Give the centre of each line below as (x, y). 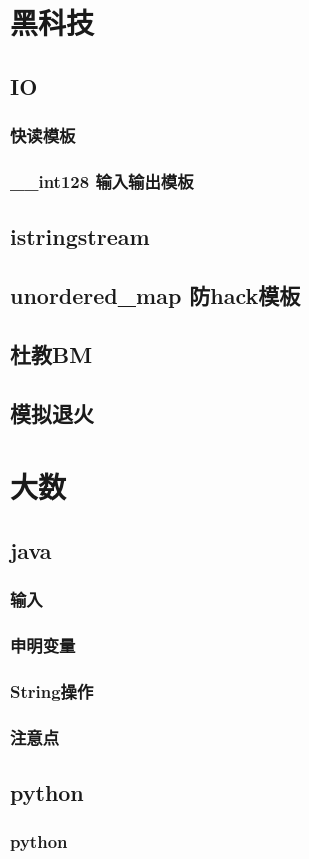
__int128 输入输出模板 (102, 180)
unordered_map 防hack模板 (155, 295)
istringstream (80, 236)
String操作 (52, 690)
